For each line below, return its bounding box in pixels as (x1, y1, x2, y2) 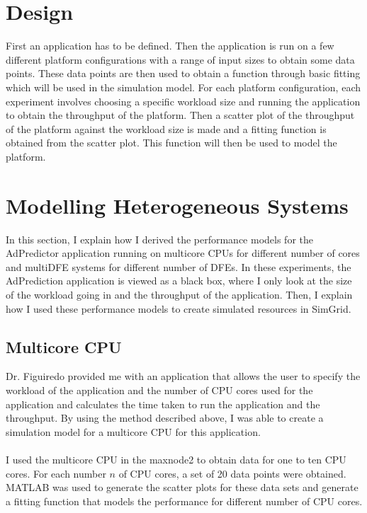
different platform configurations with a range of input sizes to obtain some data (6, 52, 355, 67)
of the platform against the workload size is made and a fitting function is (6, 121, 327, 136)
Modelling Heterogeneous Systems (6, 190, 349, 219)
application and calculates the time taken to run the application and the (6, 396, 320, 411)
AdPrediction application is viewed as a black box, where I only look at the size (6, 273, 352, 288)
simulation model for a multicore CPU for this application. (6, 424, 261, 439)
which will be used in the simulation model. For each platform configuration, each (6, 79, 361, 94)
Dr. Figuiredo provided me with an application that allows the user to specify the (6, 369, 361, 384)
